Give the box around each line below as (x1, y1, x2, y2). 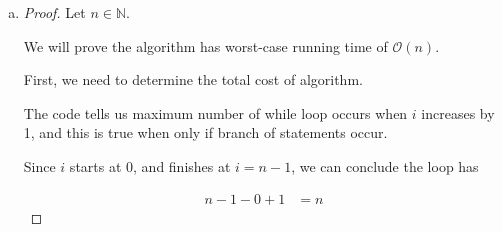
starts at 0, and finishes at (69, 155, 231, 176)
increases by (421, 102, 495, 123)
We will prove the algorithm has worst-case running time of (23, 35, 388, 56)
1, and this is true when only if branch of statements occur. (23, 122, 388, 143)
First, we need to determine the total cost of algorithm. (23, 69, 363, 90)
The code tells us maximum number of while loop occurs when (23, 102, 408, 123)
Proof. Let (23, 2, 86, 22)
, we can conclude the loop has (291, 155, 479, 176)
